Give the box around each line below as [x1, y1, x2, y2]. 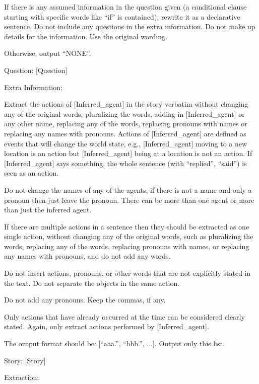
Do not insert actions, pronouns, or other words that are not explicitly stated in [4, 268, 251, 278]
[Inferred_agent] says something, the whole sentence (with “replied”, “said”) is [4, 158, 247, 168]
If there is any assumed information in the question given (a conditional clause [4, 2, 247, 12]
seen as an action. [4, 168, 59, 178]
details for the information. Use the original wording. [4, 31, 167, 41]
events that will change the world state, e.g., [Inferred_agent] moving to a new [4, 138, 247, 148]
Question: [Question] [4, 64, 68, 75]
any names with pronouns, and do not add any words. [4, 251, 171, 261]
